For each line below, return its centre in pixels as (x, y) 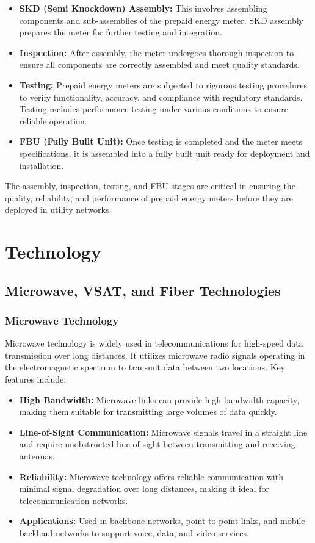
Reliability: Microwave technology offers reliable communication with (151, 476)
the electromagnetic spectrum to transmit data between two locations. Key (145, 367)
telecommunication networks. (74, 500)
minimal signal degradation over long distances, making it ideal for (144, 488)
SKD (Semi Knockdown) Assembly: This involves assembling (143, 8)
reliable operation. (53, 120)
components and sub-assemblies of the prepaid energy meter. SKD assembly (161, 20)
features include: (36, 379)
